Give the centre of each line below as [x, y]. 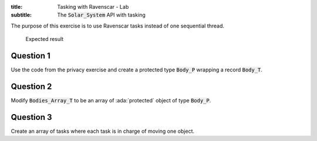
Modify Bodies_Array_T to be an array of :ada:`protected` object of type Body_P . [111, 100]
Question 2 [31, 86]
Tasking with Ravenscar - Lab [93, 7]
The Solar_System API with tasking [102, 15]
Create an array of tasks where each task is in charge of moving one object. [103, 131]
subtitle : [21, 15]
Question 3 [31, 117]
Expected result [45, 39]
